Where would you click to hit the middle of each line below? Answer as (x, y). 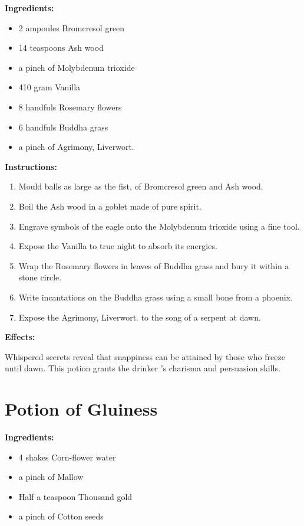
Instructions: (31, 166)
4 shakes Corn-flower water (67, 457)
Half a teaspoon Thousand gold (75, 496)
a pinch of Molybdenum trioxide (77, 67)
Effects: (20, 337)
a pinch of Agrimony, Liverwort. (76, 147)
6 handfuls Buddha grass (63, 127)
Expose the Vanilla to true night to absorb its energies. (118, 246)
